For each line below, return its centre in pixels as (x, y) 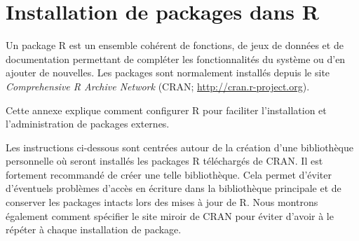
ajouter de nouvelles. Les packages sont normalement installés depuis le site (168, 73)
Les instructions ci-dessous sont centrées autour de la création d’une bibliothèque (180, 147)
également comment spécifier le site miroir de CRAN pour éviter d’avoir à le (170, 215)
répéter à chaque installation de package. (94, 229)
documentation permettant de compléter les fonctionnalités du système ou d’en (176, 58)
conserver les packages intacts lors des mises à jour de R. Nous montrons (162, 202)
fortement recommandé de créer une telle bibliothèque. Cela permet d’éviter (169, 174)
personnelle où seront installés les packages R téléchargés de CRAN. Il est (164, 161)
